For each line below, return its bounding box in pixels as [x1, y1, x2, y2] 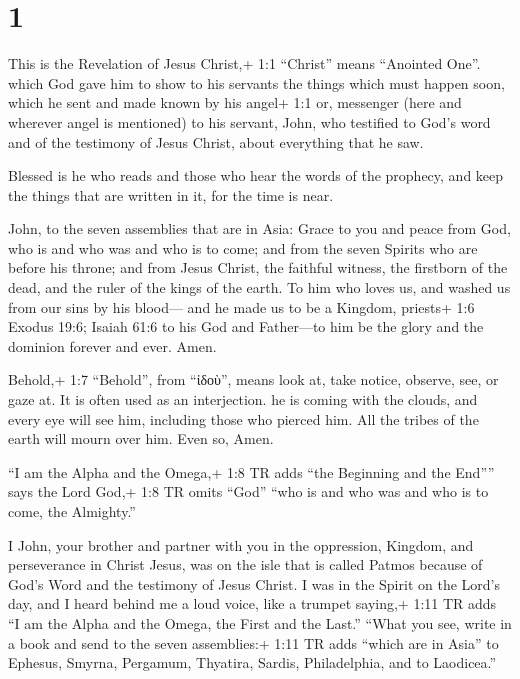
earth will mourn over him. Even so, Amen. [8, 428, 274, 449]
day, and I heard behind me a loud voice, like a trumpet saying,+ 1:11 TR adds [8, 593, 497, 614]
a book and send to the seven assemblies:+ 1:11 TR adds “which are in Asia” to [8, 632, 499, 653]
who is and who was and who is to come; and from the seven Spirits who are [8, 237, 478, 258]
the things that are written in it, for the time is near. [8, 184, 334, 205]
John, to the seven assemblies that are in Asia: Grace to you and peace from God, [8, 218, 511, 239]
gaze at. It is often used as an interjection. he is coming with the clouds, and [8, 389, 478, 410]
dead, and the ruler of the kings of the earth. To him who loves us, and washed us [8, 277, 511, 298]
